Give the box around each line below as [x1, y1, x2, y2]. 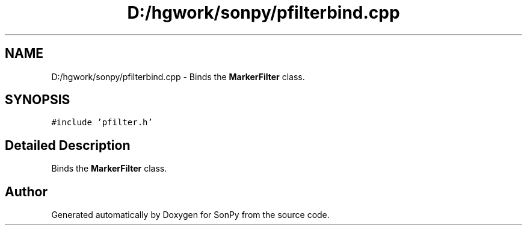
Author [5, 184, 48, 199]
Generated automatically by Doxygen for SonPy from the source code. [51, 210, 330, 220]
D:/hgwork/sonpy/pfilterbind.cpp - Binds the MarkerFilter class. [51, 71, 305, 82]
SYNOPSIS [5, 92, 70, 108]
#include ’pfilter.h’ [51, 117, 153, 128]
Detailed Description [5, 137, 131, 153]
